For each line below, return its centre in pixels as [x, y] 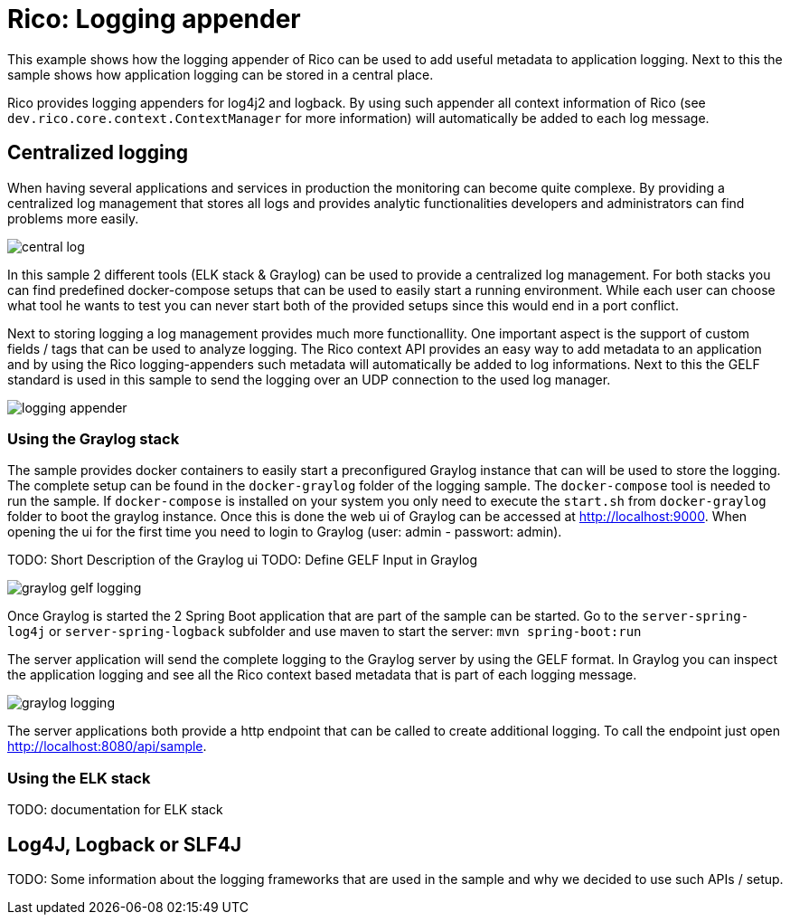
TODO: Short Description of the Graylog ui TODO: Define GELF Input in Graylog [243, 560]
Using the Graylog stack [94, 438]
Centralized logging [98, 153]
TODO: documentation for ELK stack [115, 810]
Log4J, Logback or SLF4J [125, 844]
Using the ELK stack [79, 778]
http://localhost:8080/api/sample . [107, 746]
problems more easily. [73, 218]
